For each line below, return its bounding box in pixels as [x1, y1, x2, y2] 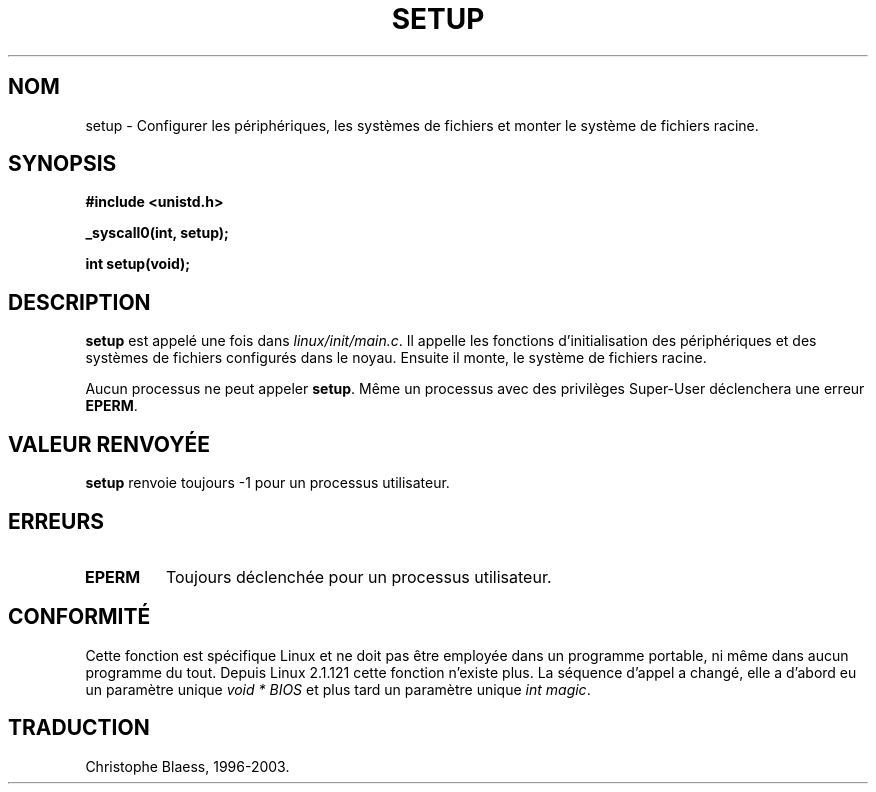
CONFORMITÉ [8, 604, 151, 630]
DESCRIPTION [8, 289, 151, 315]
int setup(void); [85, 255, 191, 273]
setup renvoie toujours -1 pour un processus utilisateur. [85, 474, 450, 492]
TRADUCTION [8, 715, 150, 741]
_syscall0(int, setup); [85, 224, 229, 242]
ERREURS [8, 508, 105, 534]
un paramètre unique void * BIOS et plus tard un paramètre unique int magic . [85, 680, 591, 698]
